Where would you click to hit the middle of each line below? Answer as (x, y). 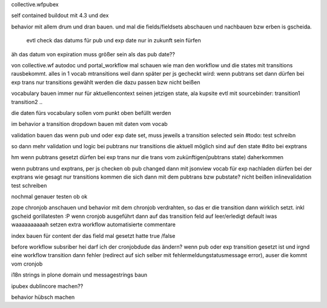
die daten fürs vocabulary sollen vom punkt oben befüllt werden (91, 113)
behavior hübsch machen (43, 297)
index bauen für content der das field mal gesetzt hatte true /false (93, 235)
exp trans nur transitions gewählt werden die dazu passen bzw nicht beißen (106, 82)
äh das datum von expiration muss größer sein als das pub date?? (93, 54)
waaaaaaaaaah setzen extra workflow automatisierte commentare (93, 224)
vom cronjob (27, 264)
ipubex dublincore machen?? (47, 286)
